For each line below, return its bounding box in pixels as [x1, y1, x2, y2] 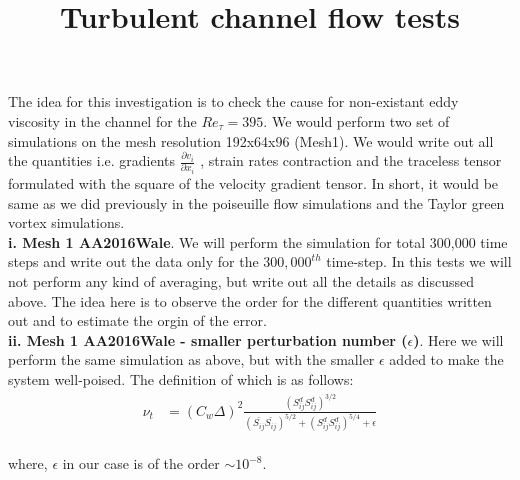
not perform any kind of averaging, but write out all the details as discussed [8, 271, 475, 292]
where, [8, 453, 48, 474]
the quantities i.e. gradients [8, 150, 176, 171]
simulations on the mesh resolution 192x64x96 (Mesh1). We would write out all [8, 130, 494, 151]
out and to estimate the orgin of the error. [8, 310, 267, 331]
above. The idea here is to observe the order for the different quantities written [8, 290, 492, 311]
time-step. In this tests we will [326, 251, 512, 272]
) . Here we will [413, 329, 504, 350]
